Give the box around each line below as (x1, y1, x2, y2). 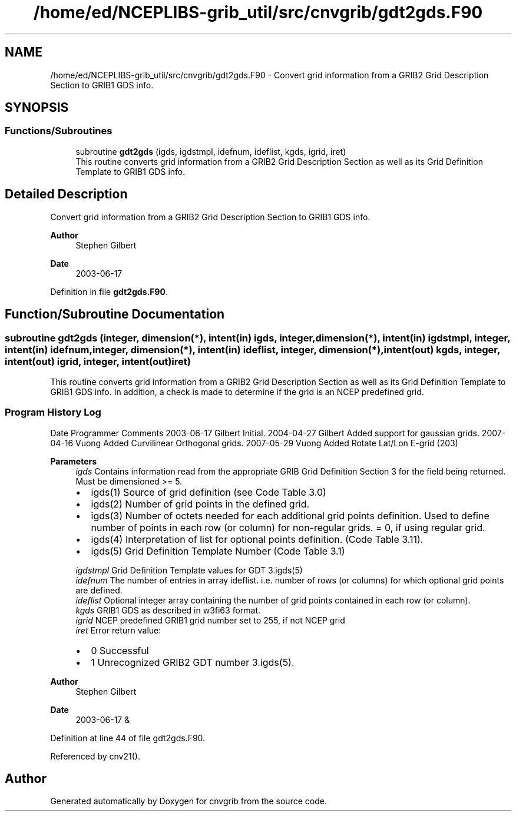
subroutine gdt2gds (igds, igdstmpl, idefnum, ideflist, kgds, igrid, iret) (75, 146, 346, 157)
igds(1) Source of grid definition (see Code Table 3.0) (91, 486, 326, 498)
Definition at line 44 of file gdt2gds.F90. (50, 732, 206, 743)
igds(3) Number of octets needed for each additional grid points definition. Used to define (91, 509, 489, 522)
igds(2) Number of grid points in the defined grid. (91, 497, 310, 510)
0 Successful (91, 644, 149, 656)
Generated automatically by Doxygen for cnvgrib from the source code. (50, 796, 327, 807)
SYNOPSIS (5, 100, 69, 115)
